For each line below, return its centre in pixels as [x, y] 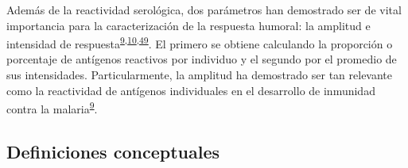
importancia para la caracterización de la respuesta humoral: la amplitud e [188, 25]
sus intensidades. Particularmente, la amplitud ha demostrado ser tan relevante [200, 75]
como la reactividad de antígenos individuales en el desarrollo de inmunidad [191, 90]
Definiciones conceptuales [113, 151]
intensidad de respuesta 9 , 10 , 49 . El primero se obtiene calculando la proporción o [200, 42]
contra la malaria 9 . [52, 107]
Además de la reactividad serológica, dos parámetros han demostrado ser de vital [204, 10]
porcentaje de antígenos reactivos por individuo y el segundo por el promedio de [202, 59]
